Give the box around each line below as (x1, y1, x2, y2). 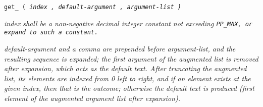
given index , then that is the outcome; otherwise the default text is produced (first (4, 83, 254, 93)
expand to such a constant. (4, 29, 98, 36)
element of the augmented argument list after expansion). (4, 92, 180, 103)
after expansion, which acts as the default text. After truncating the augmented (4, 63, 247, 74)
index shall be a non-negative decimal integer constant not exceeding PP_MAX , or (4, 18, 252, 28)
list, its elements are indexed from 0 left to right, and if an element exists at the (4, 73, 251, 83)
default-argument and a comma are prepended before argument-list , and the (4, 43, 236, 54)
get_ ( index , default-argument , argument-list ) (4, 4, 181, 11)
